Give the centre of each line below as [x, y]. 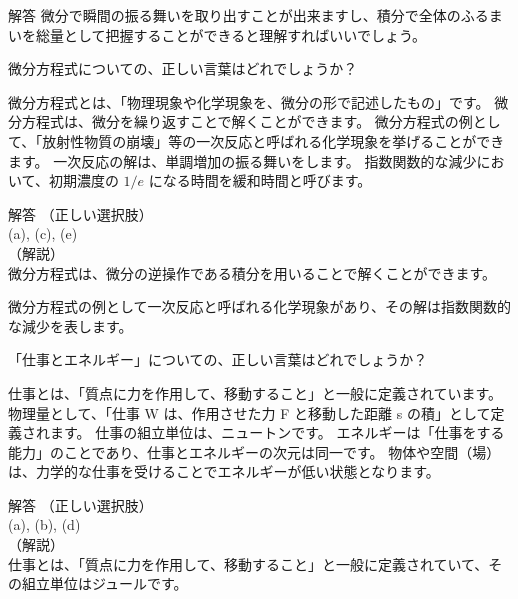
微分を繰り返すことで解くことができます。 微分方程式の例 [282, 121]
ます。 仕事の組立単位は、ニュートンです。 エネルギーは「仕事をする [277, 432]
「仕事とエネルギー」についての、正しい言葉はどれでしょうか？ [218, 359]
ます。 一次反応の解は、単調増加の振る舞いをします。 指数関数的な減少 [242, 160]
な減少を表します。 [70, 325]
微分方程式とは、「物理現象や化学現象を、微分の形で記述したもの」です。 [249, 101]
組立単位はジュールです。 [104, 583]
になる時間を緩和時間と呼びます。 [260, 180]
